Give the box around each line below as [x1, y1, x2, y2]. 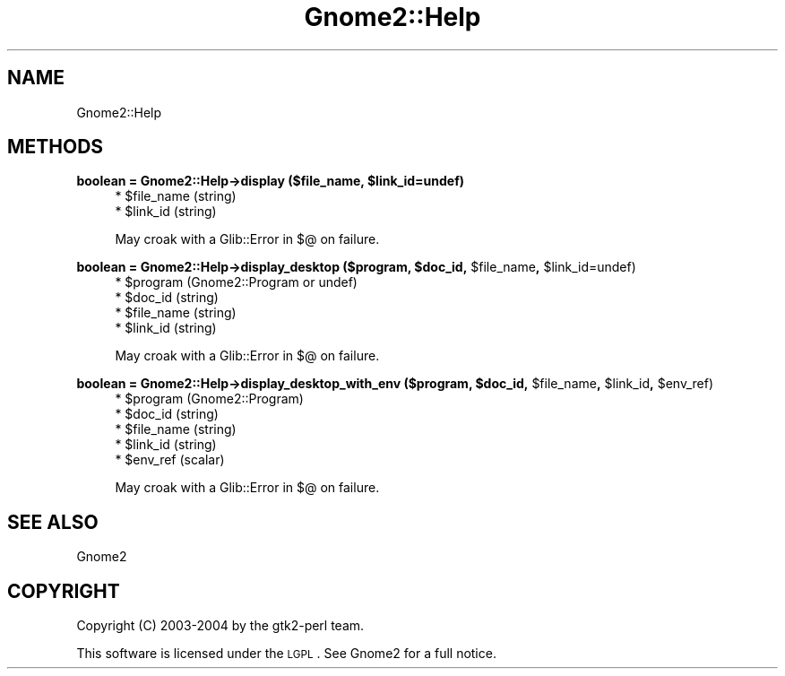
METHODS [7, 135, 104, 159]
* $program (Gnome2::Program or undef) [115, 274, 358, 290]
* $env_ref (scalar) [115, 452, 225, 468]
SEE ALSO [7, 510, 99, 533]
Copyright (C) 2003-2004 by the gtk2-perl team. [76, 618, 365, 634]
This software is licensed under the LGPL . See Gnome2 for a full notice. [76, 646, 496, 662]
